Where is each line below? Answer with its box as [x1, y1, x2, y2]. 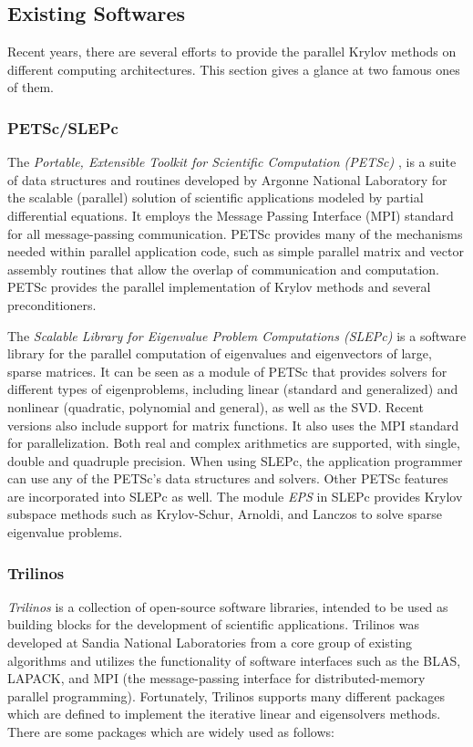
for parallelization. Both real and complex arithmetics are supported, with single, [7, 433, 460, 452]
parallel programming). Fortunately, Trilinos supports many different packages [7, 686, 445, 705]
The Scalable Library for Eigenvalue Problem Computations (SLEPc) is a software [7, 326, 467, 345]
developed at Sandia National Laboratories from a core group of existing [7, 633, 412, 652]
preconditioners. [7, 295, 97, 314]
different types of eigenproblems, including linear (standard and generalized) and [7, 379, 458, 399]
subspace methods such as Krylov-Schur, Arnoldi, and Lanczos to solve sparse [7, 504, 443, 524]
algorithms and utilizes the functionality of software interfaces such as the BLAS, [7, 650, 461, 669]
